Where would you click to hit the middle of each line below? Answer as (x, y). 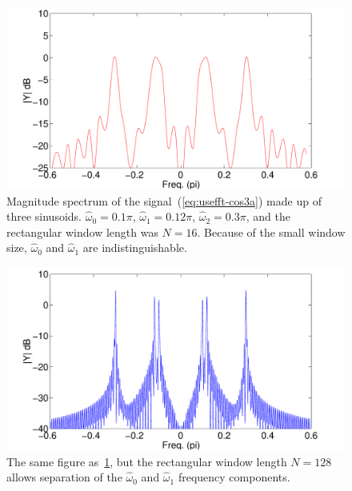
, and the (268, 216)
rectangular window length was (82, 232)
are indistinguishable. (135, 247)
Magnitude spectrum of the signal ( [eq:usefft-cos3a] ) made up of (164, 200)
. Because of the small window (271, 232)
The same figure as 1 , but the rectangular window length (147, 461)
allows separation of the (64, 477)
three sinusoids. (44, 216)
